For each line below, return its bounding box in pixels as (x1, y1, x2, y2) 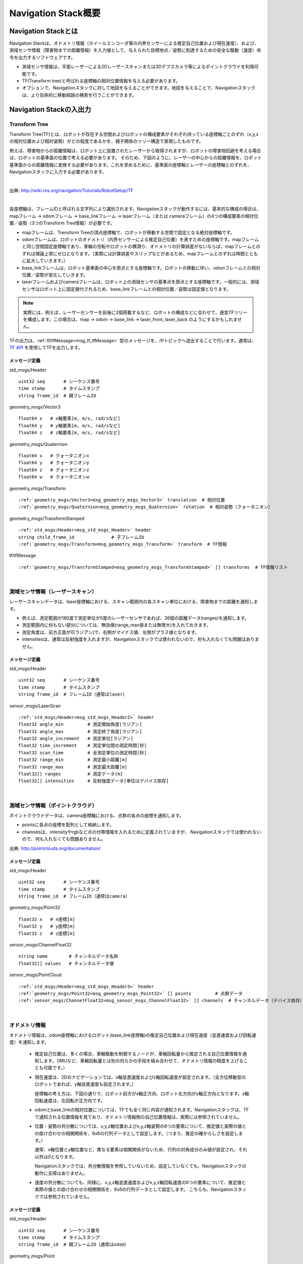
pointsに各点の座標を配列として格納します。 (22, 822, 114, 828)
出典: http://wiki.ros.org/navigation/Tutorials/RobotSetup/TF (9, 187, 134, 193)
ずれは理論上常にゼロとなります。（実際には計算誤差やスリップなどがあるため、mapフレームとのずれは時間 (22, 250, 245, 256)
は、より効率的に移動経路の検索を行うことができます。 (22, 92, 137, 98)
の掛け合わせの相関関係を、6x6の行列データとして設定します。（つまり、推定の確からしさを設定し (34, 1130, 239, 1136)
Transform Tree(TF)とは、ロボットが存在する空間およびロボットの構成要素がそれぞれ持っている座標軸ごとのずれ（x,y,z (9, 131, 259, 137)
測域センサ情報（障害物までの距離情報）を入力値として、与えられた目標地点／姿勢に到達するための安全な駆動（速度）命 (9, 47, 261, 53)
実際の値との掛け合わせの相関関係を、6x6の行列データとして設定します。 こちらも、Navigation (34, 1186, 234, 1193)
